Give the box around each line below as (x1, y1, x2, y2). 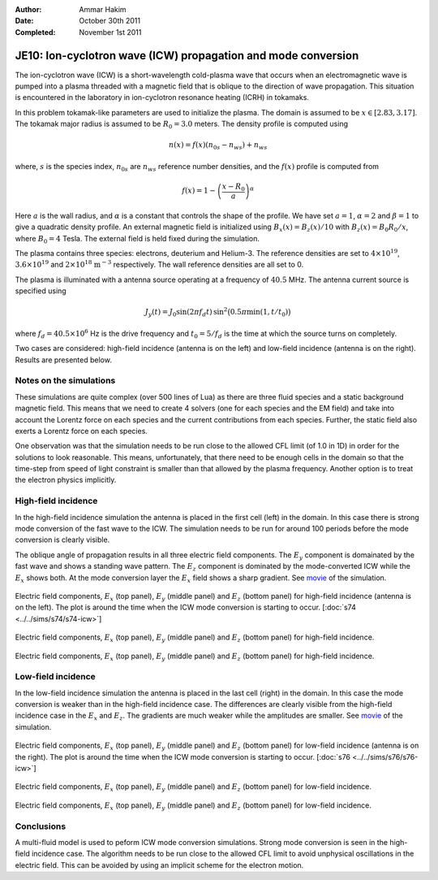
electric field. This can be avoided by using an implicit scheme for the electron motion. (15, 860, 304, 869)
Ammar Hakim (79, 5, 127, 14)
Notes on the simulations (15, 375, 116, 386)
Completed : (15, 27, 56, 37)
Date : (15, 16, 34, 26)
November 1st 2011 (79, 27, 142, 37)
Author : (15, 5, 42, 14)
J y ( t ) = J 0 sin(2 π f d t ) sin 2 (144, 306, 228, 319)
